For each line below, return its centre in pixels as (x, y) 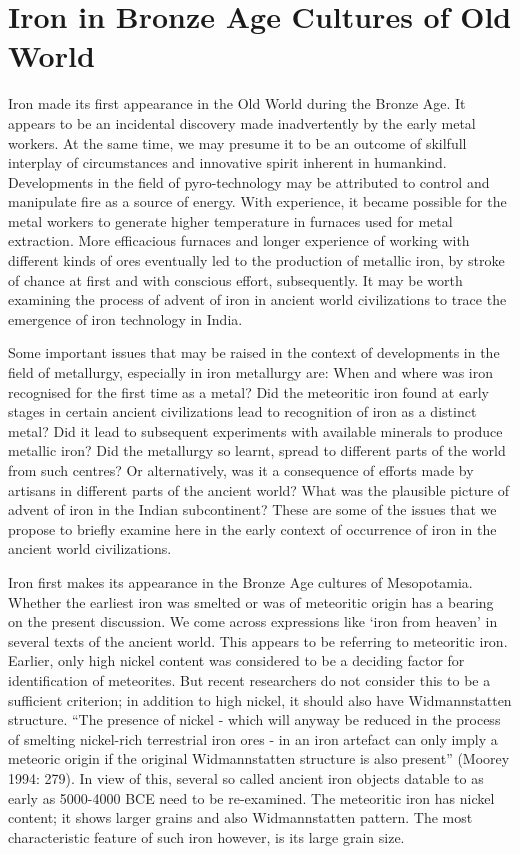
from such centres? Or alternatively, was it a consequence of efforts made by (241, 470)
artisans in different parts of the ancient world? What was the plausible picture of (259, 489)
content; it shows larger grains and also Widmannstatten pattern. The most (240, 817)
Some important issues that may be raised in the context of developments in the (254, 352)
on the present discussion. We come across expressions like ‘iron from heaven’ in (253, 621)
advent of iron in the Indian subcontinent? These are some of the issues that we (252, 509)
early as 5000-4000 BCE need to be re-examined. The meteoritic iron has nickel (251, 797)
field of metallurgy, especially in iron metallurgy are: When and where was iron (250, 372)
